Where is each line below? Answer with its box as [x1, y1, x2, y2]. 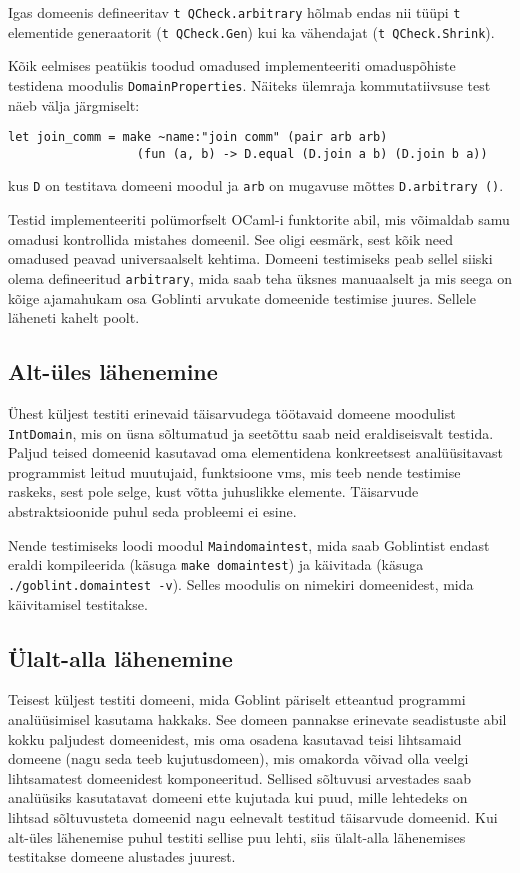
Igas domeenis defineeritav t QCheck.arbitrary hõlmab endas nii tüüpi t [8, 2, 461, 22]
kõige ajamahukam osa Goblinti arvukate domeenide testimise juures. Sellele [8, 287, 476, 308]
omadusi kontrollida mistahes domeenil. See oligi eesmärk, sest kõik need [8, 228, 454, 249]
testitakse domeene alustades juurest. [8, 846, 236, 867]
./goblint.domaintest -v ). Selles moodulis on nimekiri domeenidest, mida [8, 573, 474, 594]
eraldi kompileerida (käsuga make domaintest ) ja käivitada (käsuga [8, 554, 424, 575]
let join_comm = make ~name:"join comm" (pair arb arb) [8, 130, 388, 145]
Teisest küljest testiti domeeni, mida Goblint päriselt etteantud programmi [8, 689, 466, 710]
